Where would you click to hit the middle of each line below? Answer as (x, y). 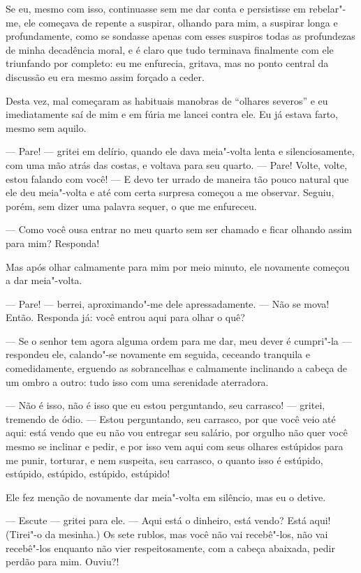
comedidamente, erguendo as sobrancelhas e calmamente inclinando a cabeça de (177, 368)
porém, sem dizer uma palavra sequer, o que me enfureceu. (131, 206)
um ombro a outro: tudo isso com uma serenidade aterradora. (137, 381)
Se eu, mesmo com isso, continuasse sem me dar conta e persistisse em (156, 8)
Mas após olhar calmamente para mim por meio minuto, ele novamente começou (178, 266)
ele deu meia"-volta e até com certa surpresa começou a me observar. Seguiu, (170, 192)
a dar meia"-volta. (44, 280)
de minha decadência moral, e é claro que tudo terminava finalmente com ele (170, 49)
